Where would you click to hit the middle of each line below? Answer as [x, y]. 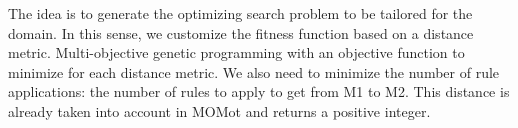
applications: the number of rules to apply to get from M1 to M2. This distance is [259, 91]
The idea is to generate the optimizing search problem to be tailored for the [240, 13]
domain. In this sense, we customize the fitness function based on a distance [241, 32]
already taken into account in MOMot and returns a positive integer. [219, 110]
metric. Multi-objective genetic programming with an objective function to [236, 52]
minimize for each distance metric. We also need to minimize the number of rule [254, 71]
